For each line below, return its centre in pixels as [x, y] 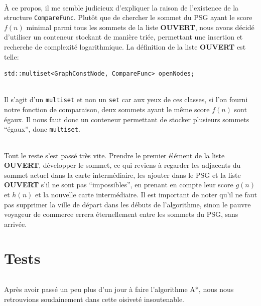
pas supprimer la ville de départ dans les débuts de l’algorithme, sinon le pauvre [127, 204]
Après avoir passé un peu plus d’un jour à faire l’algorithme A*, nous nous [119, 289]
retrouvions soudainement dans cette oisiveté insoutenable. [94, 299]
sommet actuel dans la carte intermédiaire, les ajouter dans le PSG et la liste [122, 175]
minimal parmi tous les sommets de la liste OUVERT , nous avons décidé [140, 27]
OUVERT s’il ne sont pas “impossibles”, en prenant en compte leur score [119, 185]
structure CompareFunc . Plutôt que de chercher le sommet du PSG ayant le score [128, 17]
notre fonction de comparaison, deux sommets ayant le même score [107, 109]
